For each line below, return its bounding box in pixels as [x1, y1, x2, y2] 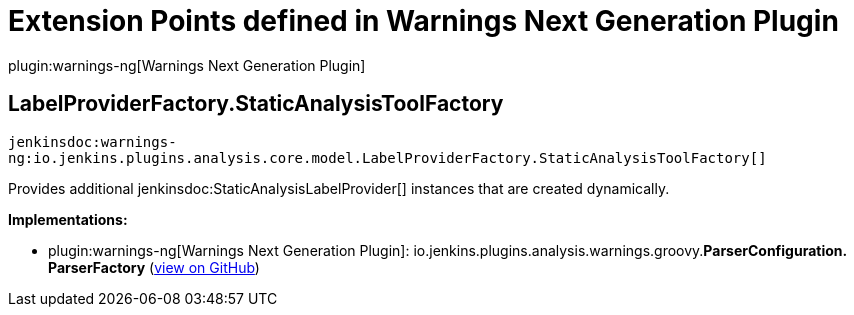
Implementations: [8, 210, 128, 228]
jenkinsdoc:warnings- [8, 133, 177, 150]
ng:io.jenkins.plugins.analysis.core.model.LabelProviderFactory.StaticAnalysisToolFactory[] [8, 149, 767, 166]
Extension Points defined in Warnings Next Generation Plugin [8, 4, 839, 38]
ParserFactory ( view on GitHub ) [48, 258, 260, 276]
